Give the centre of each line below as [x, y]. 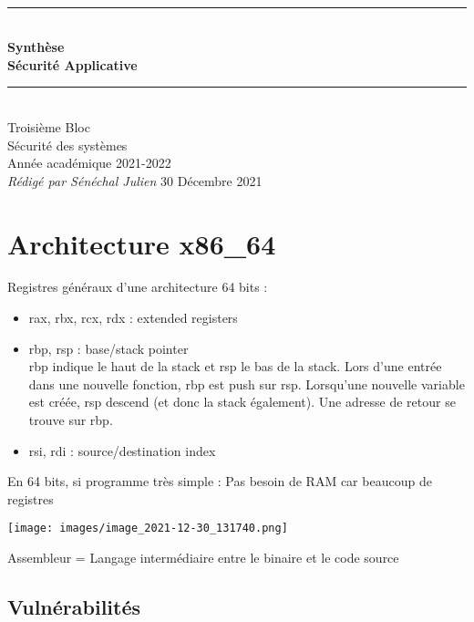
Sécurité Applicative [72, 64]
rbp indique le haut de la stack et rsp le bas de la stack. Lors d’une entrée [235, 366]
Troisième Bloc [49, 126]
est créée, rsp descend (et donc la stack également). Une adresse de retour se [242, 402]
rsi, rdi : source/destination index [122, 450]
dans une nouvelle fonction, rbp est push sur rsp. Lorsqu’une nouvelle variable [247, 384]
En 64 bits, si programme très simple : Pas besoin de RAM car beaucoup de [220, 481]
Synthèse [36, 47]
